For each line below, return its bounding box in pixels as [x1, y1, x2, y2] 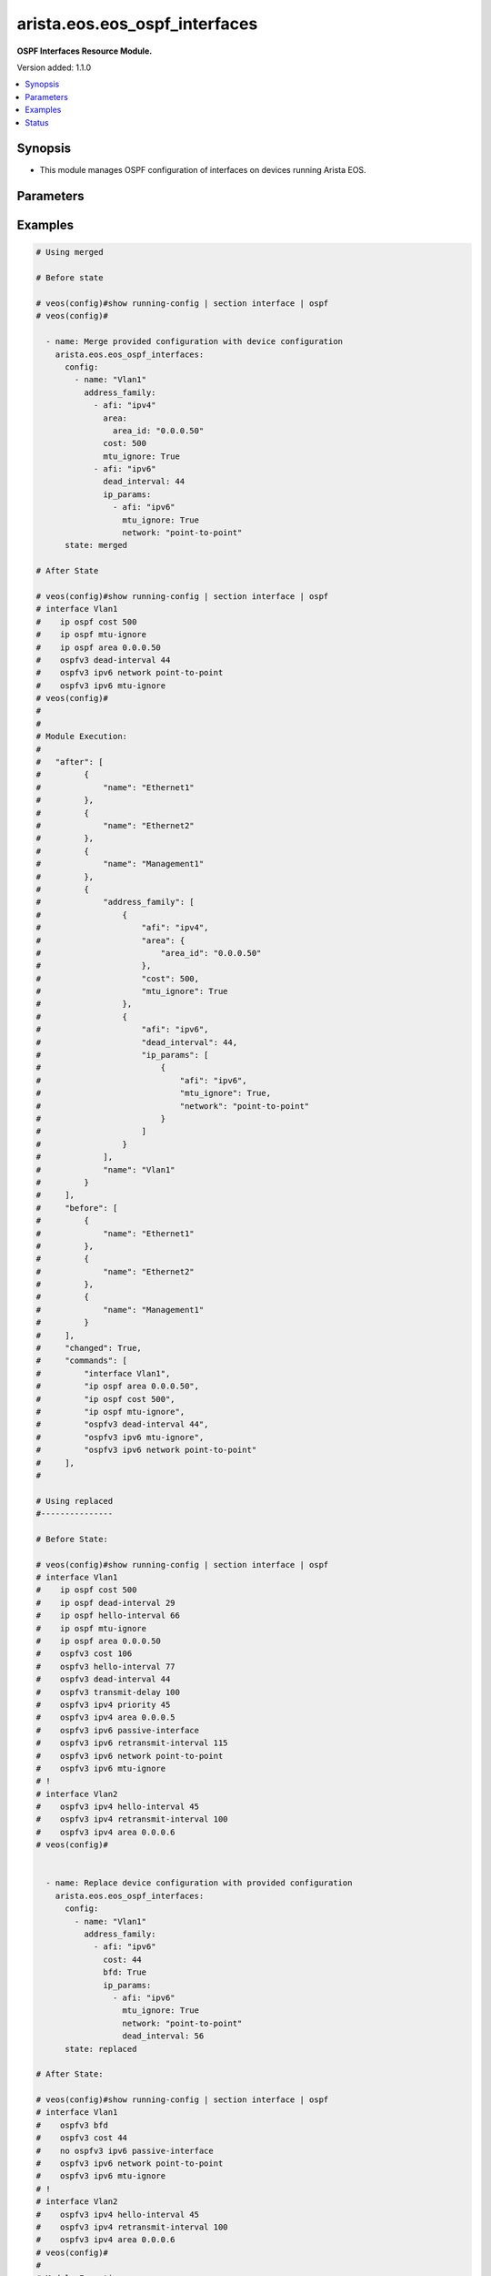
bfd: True [103, 1967, 147, 1977]
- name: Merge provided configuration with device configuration [45, 337, 344, 347]
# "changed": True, [35, 1343, 143, 1354]
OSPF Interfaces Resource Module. [16, 46, 153, 56]
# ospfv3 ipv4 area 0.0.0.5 [35, 1712, 176, 1722]
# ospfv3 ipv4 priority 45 [35, 1699, 171, 1710]
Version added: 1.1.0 [16, 62, 92, 73]
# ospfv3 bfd [35, 2119, 109, 2130]
